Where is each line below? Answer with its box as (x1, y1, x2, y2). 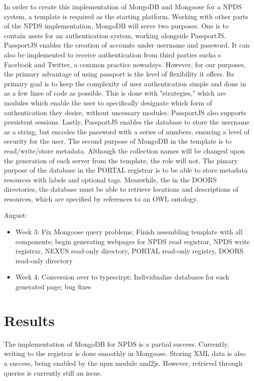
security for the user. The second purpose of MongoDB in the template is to (4, 136, 232, 146)
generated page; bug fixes (15, 281, 91, 292)
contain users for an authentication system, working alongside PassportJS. (4, 30, 226, 40)
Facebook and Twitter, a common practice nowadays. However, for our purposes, (4, 59, 246, 69)
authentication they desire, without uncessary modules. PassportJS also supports (4, 107, 247, 117)
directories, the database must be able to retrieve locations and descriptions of (4, 184, 238, 194)
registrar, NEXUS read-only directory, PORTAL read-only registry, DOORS (15, 246, 244, 256)
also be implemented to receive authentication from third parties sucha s (4, 49, 221, 59)
